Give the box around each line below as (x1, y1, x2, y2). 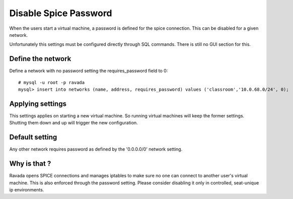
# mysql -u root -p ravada (18, 80, 85, 85)
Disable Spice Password (9, 8, 113, 19)
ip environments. (9, 186, 44, 192)
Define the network (9, 54, 71, 63)
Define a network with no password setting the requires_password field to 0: (9, 68, 168, 74)
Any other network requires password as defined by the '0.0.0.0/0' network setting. (9, 146, 183, 152)
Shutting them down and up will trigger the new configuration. (9, 120, 138, 126)
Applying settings (9, 99, 66, 108)
